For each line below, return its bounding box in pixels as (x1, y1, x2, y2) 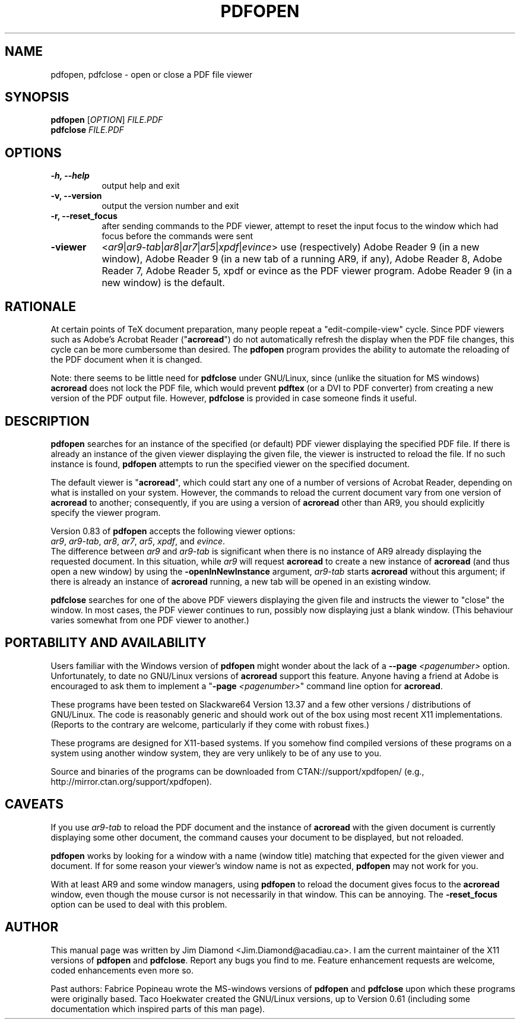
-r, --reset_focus (50, 211, 118, 221)
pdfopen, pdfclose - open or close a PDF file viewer (50, 69, 253, 80)
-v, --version (50, 191, 102, 201)
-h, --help (50, 170, 90, 181)
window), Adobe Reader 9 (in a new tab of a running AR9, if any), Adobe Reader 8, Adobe (102, 253, 502, 265)
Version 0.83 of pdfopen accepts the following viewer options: (50, 525, 296, 536)
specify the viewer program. (50, 507, 161, 518)
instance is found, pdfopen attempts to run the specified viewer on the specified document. (50, 458, 410, 469)
